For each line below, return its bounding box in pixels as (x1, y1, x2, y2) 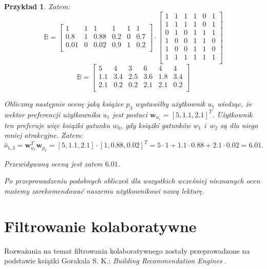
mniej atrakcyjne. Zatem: (4, 130, 83, 140)
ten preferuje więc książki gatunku (4, 119, 110, 130)
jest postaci (112, 109, 148, 119)
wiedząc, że (217, 98, 252, 109)
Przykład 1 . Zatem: (4, 1, 70, 11)
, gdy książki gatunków (120, 119, 191, 130)
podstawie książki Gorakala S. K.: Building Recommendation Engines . (4, 255, 227, 266)
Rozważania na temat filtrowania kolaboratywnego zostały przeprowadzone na (4, 245, 250, 256)
